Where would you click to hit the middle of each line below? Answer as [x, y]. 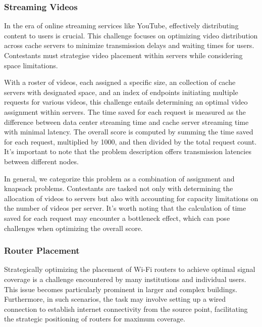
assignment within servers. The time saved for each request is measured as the [125, 111]
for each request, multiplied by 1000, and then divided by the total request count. [130, 141]
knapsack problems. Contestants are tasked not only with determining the [119, 188]
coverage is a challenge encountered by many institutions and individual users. [125, 279]
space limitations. [31, 65]
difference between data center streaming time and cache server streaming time [126, 122]
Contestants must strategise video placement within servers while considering [123, 55]
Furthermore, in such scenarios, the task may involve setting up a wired [115, 299]
